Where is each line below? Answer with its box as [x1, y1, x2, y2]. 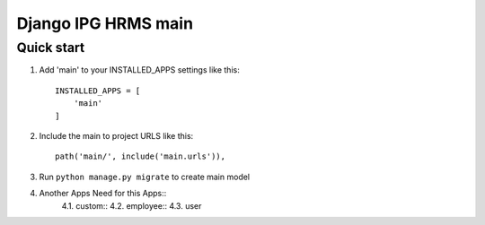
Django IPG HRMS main [16, 13, 193, 33]
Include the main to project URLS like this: [39, 130, 194, 141]
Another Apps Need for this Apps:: [39, 188, 167, 199]
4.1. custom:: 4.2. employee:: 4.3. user [61, 200, 202, 211]
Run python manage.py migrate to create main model [39, 171, 251, 182]
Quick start [16, 39, 85, 56]
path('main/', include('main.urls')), [55, 151, 226, 161]
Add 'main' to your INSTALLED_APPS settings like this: [39, 65, 240, 75]
